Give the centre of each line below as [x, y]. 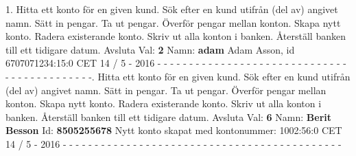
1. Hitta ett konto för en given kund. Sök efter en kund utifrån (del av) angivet [172, 9]
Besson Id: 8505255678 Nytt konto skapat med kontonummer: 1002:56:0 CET [174, 130]
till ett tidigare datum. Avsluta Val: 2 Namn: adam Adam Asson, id [150, 49]
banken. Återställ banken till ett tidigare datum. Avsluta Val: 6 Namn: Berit [169, 116]
